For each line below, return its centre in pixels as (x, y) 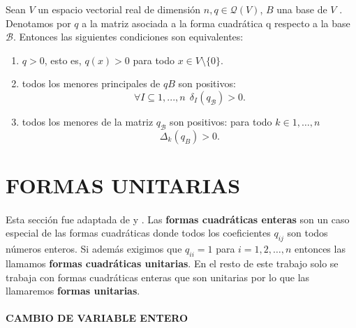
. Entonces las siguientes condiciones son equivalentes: (128, 37)
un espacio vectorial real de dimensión (119, 9)
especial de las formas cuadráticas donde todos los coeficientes (138, 233)
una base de (302, 9)
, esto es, (63, 60)
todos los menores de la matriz (88, 121)
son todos (307, 233)
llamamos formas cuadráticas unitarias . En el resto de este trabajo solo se (172, 263)
